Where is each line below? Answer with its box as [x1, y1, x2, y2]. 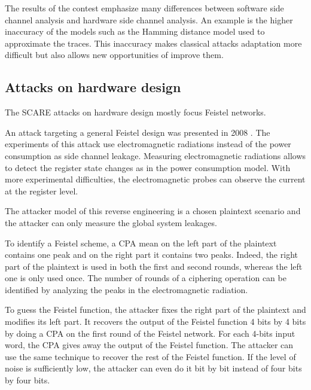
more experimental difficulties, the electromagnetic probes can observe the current [5, 173, 306, 185]
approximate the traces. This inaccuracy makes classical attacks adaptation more [5, 36, 302, 49]
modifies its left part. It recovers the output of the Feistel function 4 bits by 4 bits [5, 315, 306, 328]
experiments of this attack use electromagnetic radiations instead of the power [5, 138, 291, 150]
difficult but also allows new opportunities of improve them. [5, 48, 224, 61]
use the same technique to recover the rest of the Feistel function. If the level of [5, 350, 296, 362]
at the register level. [5, 184, 78, 197]
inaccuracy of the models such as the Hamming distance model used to [5, 25, 265, 38]
